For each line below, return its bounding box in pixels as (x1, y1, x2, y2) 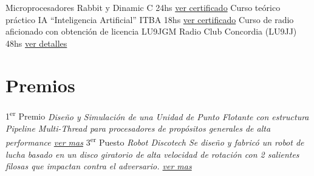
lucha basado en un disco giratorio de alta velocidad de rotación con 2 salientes (5, 147, 299, 160)
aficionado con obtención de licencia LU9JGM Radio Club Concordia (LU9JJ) (5, 25, 297, 38)
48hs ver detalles (5, 36, 67, 49)
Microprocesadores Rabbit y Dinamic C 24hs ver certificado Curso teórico (5, 1, 281, 13)
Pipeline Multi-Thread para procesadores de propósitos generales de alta (5, 121, 271, 134)
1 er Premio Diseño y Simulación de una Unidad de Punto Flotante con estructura (5, 108, 309, 123)
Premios (5, 72, 75, 97)
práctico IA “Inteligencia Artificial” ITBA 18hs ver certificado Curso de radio (5, 13, 294, 25)
